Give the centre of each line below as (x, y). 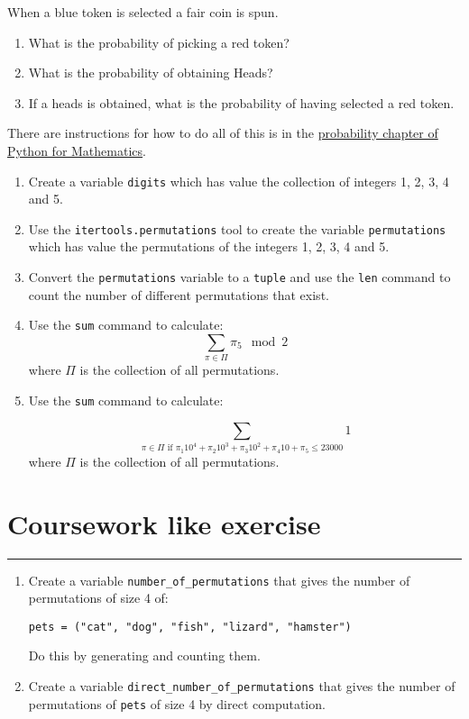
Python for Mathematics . (77, 150)
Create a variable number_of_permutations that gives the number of (219, 580)
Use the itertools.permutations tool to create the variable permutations (237, 228)
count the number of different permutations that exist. (179, 294)
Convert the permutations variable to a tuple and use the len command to (239, 277)
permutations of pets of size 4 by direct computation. (177, 703)
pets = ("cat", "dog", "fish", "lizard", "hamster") (190, 627)
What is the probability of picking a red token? (159, 42)
